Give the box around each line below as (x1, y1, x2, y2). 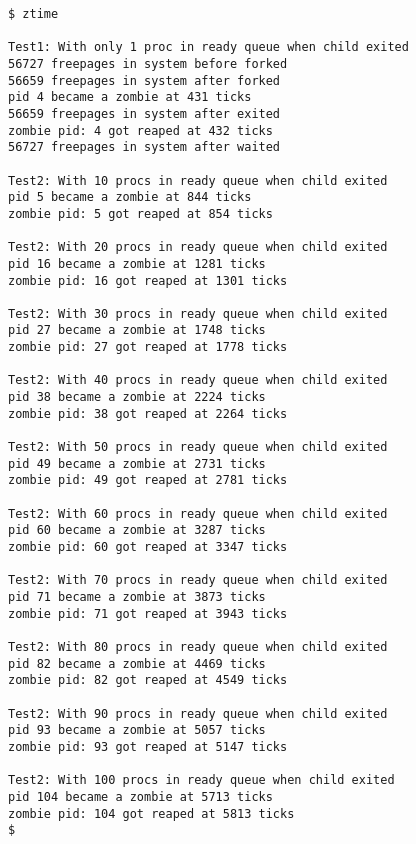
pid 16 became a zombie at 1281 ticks (8, 256, 266, 271)
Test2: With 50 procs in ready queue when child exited (8, 440, 388, 455)
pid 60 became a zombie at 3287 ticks (8, 523, 266, 538)
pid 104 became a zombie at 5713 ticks (8, 789, 273, 804)
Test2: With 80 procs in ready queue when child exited (8, 639, 388, 654)
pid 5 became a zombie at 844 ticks (8, 190, 252, 205)
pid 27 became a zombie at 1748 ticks (8, 323, 266, 338)
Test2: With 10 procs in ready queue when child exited (8, 173, 388, 188)
